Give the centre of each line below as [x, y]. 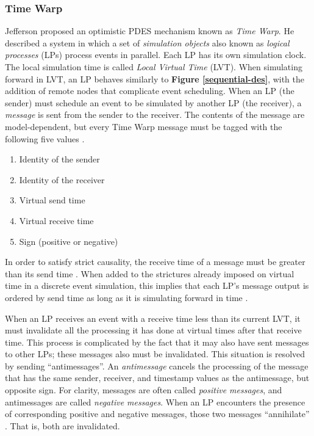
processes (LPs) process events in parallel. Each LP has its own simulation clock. [156, 55]
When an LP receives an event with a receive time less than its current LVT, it [153, 318]
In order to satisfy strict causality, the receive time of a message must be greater [155, 262]
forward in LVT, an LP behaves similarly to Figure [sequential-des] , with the [155, 78]
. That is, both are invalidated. [62, 425]
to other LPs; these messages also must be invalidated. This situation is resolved [155, 354]
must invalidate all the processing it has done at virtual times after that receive [153, 330]
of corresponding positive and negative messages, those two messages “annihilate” [157, 414]
